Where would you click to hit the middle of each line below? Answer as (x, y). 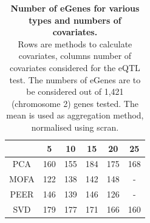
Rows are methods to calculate (75, 43)
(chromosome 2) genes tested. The (75, 103)
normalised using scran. (75, 127)
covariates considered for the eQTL (75, 67)
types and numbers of (75, 20)
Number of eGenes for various (75, 8)
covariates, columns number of (75, 56)
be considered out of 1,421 (75, 91)
